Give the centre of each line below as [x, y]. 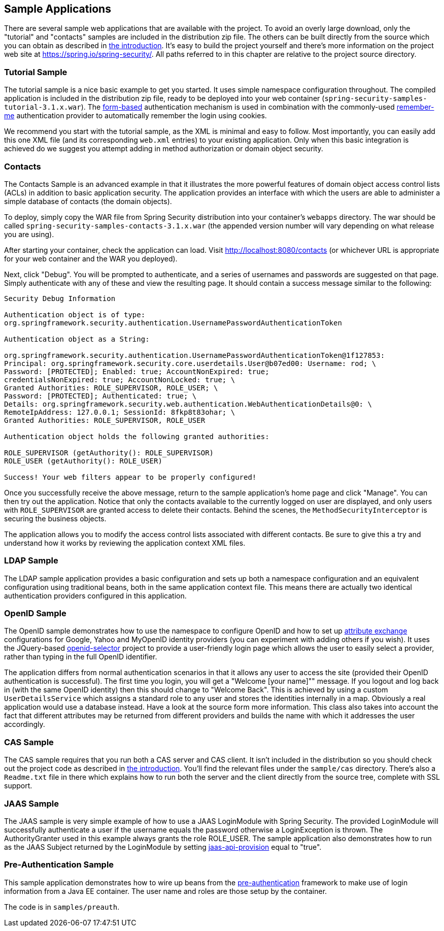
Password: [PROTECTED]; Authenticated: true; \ [100, 396]
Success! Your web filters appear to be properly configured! [130, 477]
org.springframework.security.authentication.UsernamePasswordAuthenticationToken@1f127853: [195, 355]
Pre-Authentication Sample [59, 865]
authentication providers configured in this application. [95, 595]
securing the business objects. [55, 518]
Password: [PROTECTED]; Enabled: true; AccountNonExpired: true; [137, 371]
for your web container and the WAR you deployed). [91, 258]
